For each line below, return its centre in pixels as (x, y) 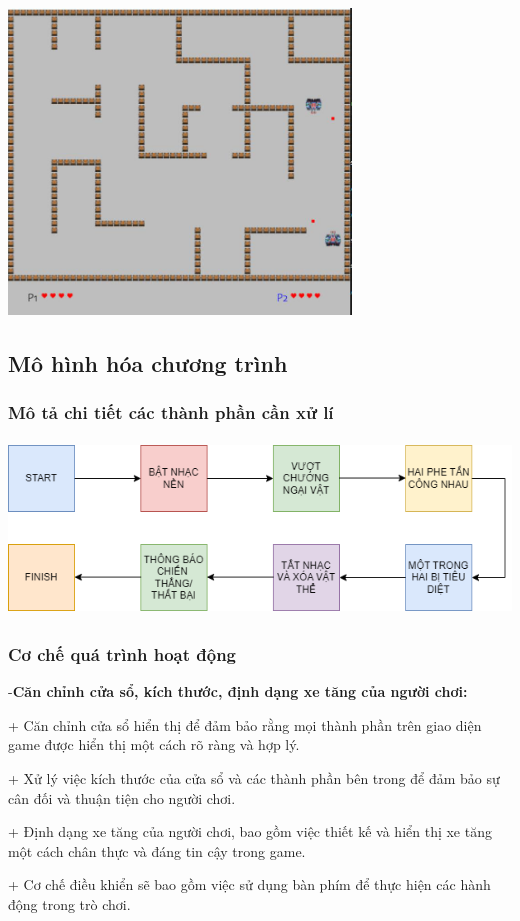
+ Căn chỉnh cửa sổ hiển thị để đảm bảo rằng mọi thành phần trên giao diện (245, 724)
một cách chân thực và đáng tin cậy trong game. (157, 850)
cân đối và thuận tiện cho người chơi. (122, 797)
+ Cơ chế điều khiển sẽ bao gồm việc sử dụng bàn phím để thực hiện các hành (249, 884)
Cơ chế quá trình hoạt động (122, 653)
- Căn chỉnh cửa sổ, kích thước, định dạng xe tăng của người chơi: (238, 691)
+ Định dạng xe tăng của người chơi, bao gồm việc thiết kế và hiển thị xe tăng (250, 831)
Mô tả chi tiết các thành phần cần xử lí (171, 412)
